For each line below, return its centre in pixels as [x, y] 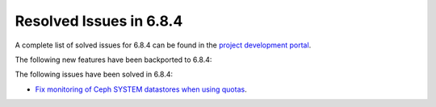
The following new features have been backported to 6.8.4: [113, 60]
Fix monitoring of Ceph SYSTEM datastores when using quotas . [141, 89]
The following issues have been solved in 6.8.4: [94, 74]
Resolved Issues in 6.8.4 [99, 21]
